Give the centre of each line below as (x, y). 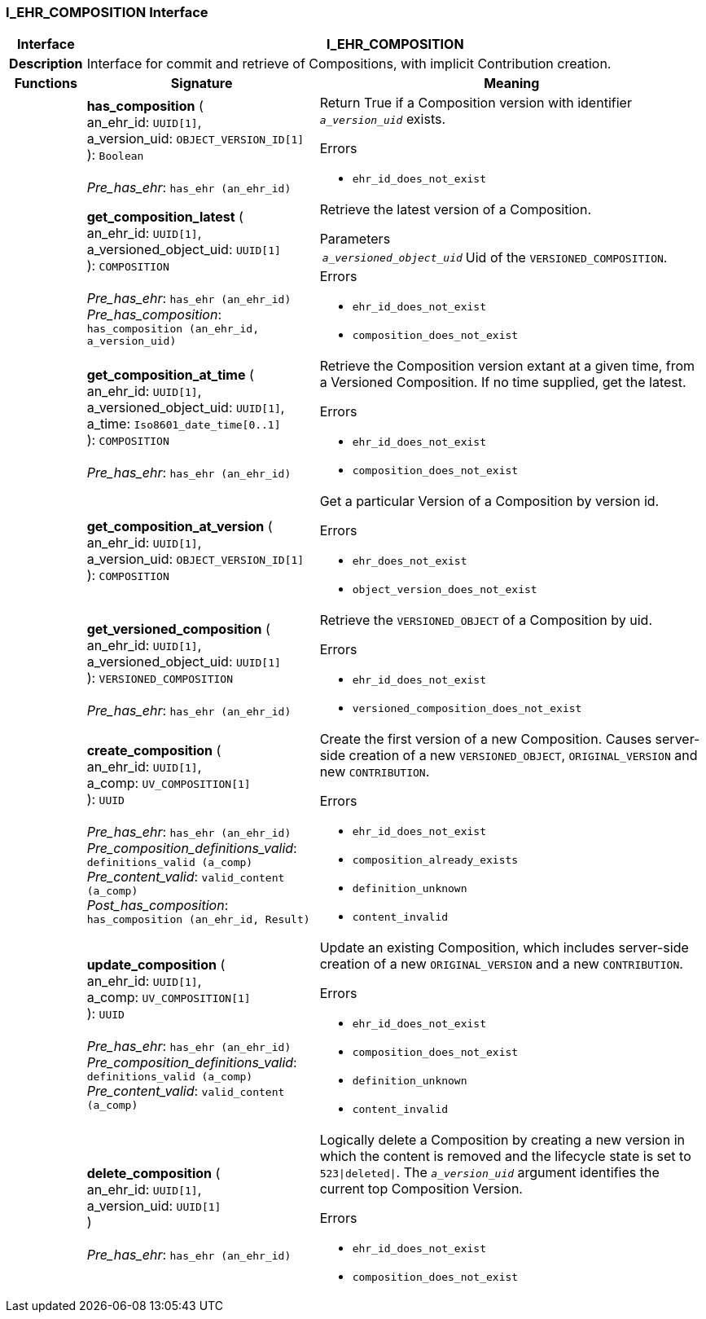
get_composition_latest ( (165, 217)
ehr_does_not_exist (410, 561)
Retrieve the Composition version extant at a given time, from (507, 366)
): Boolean (115, 154)
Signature (202, 84)
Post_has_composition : (158, 905)
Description (46, 64)
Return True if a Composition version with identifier (476, 103)
